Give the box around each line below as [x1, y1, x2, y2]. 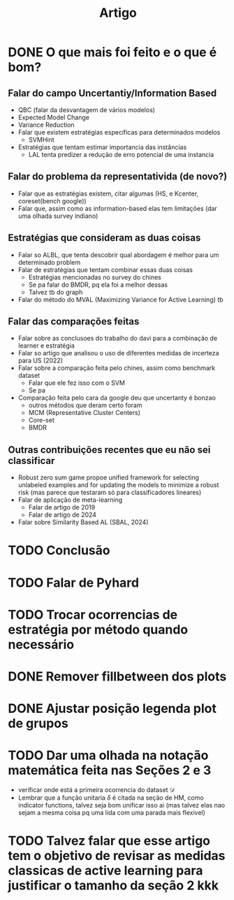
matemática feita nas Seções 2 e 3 [8, 763, 212, 779]
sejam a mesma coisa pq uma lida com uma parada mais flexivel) [17, 808, 205, 817]
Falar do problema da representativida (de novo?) [8, 170, 228, 183]
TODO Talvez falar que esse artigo [8, 833, 211, 849]
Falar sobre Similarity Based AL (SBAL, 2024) [17, 518, 149, 526]
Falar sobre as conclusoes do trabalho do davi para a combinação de [17, 334, 218, 343]
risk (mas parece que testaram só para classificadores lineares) [17, 489, 202, 497]
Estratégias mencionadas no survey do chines [28, 273, 161, 281]
